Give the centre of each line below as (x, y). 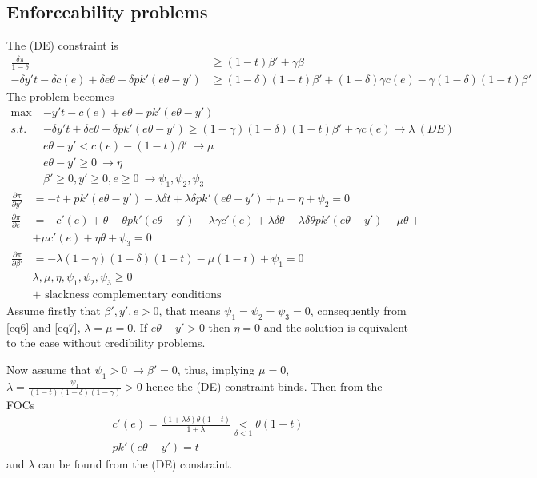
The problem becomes (60, 96)
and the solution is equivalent (336, 327)
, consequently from (358, 311)
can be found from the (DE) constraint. (136, 463)
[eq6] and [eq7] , (44, 327)
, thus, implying (216, 369)
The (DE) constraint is (62, 45)
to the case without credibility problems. (106, 343)
